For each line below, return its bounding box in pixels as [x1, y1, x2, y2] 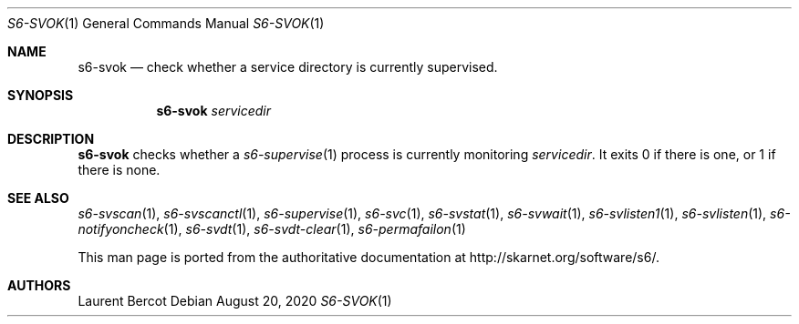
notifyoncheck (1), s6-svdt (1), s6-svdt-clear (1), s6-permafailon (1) [78, 221, 466, 237]
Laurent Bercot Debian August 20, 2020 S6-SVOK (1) [78, 293, 392, 309]
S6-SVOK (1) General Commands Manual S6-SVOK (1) [7, 15, 325, 31]
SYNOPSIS [7, 87, 74, 103]
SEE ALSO [7, 190, 69, 206]
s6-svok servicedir [156, 103, 272, 118]
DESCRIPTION [7, 131, 95, 147]
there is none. [78, 162, 161, 177]
